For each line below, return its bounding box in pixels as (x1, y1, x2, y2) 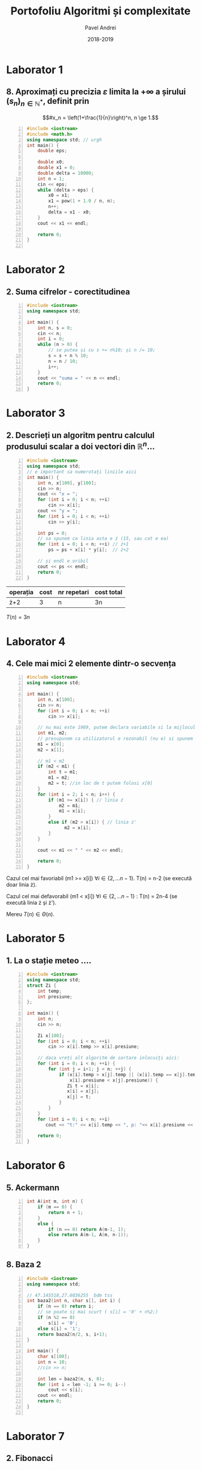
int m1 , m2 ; (37, 730, 68, 736)
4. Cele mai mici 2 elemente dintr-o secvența (6, 658, 176, 669)
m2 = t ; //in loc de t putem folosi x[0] (48, 781, 153, 787)
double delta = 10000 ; (37, 170, 95, 176)
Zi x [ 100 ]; (37, 1032, 65, 1038)
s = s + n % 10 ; (48, 353, 89, 359)
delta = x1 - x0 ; (48, 209, 92, 215)
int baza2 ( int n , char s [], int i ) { (26, 1298, 121, 1304)
